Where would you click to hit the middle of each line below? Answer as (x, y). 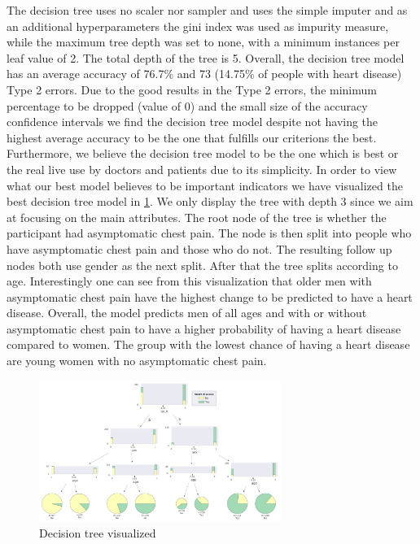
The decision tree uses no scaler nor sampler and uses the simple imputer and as (207, 10)
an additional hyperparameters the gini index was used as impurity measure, (198, 26)
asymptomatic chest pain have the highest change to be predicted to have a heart (210, 296)
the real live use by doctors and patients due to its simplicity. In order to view (202, 169)
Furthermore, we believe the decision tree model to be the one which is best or (203, 153)
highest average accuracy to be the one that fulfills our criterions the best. (192, 137)
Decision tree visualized (98, 533)
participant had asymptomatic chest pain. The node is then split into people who (209, 233)
